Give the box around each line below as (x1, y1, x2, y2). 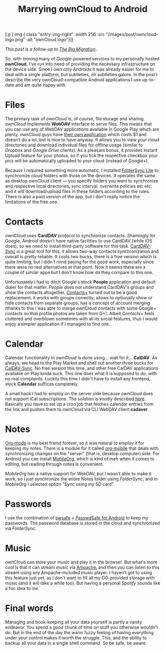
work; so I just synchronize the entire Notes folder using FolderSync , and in (5, 476, 158, 482)
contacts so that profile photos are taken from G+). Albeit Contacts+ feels (5, 311, 155, 317)
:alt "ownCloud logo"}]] (26, 37, 73, 43)
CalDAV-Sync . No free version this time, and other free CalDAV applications (5, 365, 159, 371)
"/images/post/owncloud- (105, 31, 159, 38)
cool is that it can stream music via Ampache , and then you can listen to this (5, 564, 160, 570)
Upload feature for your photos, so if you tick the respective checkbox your (5, 152, 158, 159)
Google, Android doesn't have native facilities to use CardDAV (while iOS (5, 238, 153, 244)
